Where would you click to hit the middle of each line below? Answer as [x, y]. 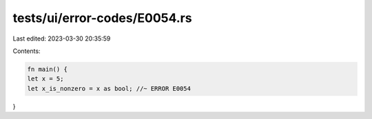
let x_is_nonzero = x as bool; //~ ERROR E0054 [109, 88]
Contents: [27, 51]
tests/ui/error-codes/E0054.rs [102, 18]
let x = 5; [45, 79]
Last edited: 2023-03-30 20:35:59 [62, 39]
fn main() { [48, 69]
